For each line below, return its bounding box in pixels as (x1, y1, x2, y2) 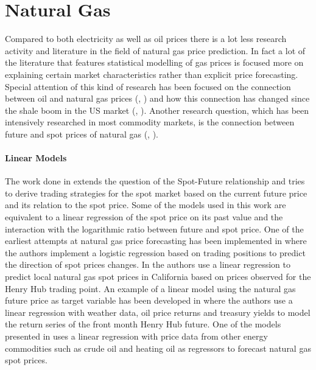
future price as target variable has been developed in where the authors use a (5, 294, 293, 307)
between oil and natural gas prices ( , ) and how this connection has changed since (5, 92, 310, 105)
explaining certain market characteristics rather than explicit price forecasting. (5, 68, 298, 80)
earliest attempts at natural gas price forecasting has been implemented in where (5, 234, 307, 247)
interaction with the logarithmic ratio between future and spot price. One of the (5, 222, 304, 235)
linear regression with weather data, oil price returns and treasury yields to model (5, 305, 311, 318)
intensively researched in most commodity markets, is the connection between (5, 116, 295, 128)
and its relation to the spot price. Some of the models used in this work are (5, 198, 286, 211)
